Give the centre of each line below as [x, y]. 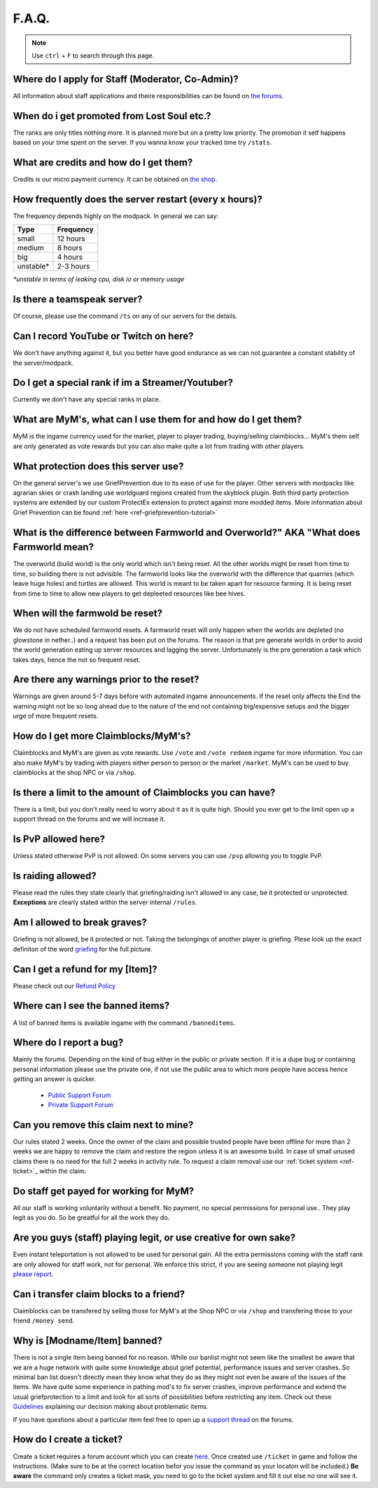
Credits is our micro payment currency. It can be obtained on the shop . [115, 180]
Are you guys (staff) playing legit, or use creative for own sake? [154, 1238]
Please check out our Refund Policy [64, 986]
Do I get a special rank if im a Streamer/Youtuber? [123, 383]
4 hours [70, 257]
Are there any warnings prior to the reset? [106, 679]
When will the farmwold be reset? [87, 614]
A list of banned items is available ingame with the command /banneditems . [124, 1023]
